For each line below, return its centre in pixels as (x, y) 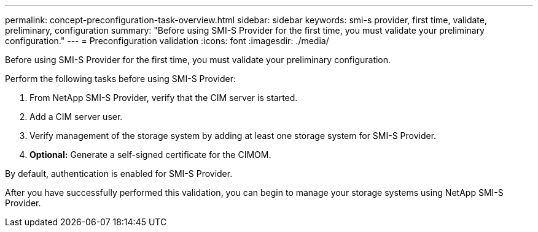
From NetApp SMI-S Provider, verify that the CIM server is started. (164, 98)
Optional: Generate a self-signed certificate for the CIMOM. (150, 155)
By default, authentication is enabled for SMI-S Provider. (119, 174)
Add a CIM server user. (76, 117)
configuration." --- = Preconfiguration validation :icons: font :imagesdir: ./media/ (167, 41)
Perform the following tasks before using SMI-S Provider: (121, 79)
